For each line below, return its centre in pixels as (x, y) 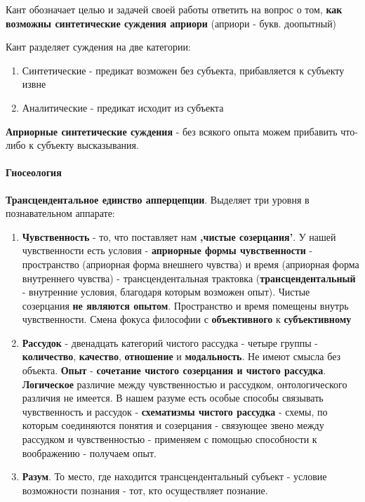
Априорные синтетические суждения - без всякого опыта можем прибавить (172, 131)
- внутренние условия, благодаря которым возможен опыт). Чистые (166, 292)
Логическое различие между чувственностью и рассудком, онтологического (185, 384)
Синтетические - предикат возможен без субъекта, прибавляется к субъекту (183, 70)
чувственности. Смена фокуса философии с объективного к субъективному (187, 319)
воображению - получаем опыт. (89, 453)
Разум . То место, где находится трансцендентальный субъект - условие (174, 476)
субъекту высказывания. (88, 145)
